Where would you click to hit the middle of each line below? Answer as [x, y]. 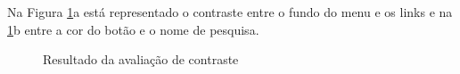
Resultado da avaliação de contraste [141, 59]
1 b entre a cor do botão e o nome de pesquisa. [133, 29]
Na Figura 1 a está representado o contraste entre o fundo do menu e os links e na [230, 12]
